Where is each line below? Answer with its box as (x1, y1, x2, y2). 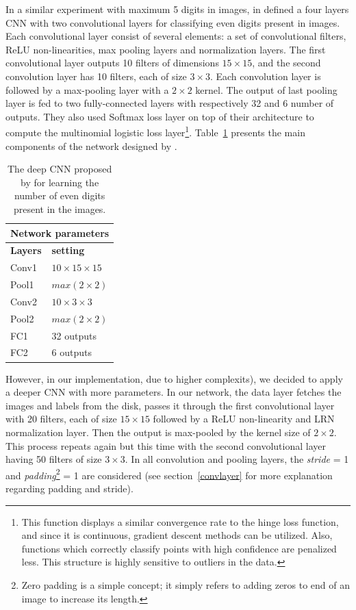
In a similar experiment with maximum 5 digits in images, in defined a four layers (5, 2, 349, 16)
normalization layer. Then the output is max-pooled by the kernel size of (5, 424, 311, 439)
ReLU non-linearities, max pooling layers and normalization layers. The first (5, 42, 326, 56)
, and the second (252, 55, 321, 70)
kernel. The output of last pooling (195, 82, 338, 97)
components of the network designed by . (5, 138, 177, 153)
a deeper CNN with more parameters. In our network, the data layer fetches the (5, 385, 342, 399)
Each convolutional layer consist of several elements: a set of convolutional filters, (5, 29, 346, 43)
